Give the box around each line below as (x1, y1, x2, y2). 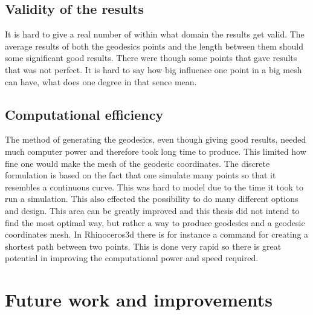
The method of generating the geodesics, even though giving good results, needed (5, 133, 306, 146)
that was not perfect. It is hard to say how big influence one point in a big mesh (5, 63, 302, 76)
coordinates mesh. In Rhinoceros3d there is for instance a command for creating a (5, 228, 309, 241)
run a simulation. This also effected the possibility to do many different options (5, 192, 298, 205)
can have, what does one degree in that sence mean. (5, 75, 197, 88)
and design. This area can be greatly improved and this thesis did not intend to (5, 204, 300, 216)
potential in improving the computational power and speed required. (5, 252, 259, 264)
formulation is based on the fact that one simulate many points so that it (5, 169, 276, 181)
